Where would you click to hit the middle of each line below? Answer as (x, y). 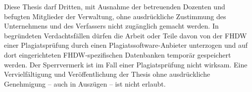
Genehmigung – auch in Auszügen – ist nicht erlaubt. (85, 83)
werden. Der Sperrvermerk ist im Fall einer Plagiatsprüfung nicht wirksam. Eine (126, 64)
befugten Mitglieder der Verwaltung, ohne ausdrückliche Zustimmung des (115, 16)
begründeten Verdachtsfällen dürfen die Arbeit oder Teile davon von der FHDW (126, 35)
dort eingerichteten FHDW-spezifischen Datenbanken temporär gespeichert (118, 54)
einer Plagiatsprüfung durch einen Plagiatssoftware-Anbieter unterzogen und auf (126, 45)
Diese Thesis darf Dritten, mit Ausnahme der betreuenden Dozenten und (115, 6)
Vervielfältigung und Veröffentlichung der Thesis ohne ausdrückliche (107, 74)
